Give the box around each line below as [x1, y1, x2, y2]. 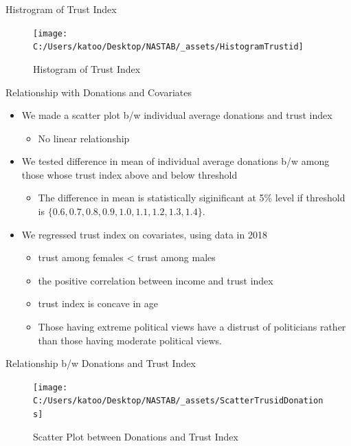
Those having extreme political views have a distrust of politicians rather [38, 320, 346, 334]
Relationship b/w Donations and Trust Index [5, 356, 196, 370]
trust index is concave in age [38, 296, 158, 311]
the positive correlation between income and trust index [38, 273, 273, 287]
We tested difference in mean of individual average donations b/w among [21, 154, 330, 168]
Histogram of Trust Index [33, 61, 141, 76]
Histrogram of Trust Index [5, 2, 117, 16]
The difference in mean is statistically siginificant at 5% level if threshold [38, 190, 346, 205]
